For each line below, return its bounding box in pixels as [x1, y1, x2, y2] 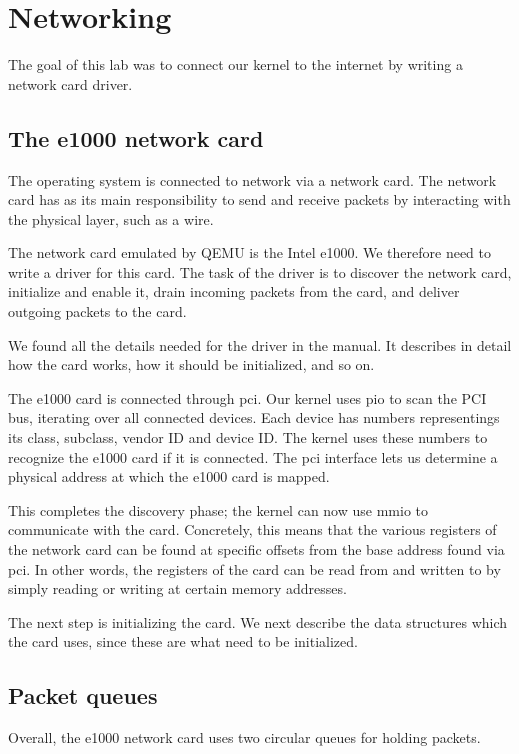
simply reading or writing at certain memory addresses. [8, 578, 347, 599]
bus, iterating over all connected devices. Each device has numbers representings [8, 407, 500, 428]
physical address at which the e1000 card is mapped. [8, 466, 330, 487]
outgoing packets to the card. [8, 301, 187, 322]
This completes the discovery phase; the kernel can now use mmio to [8, 499, 429, 520]
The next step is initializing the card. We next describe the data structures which [8, 611, 508, 632]
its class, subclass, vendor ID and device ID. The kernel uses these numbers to [8, 427, 488, 448]
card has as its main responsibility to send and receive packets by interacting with [8, 189, 511, 210]
